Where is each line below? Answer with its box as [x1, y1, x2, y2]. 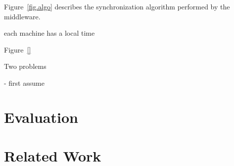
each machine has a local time [4, 28, 95, 38]
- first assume [4, 77, 45, 88]
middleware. [4, 11, 41, 21]
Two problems [4, 61, 47, 71]
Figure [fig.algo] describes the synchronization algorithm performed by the [4, 1, 230, 11]
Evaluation [4, 107, 78, 127]
